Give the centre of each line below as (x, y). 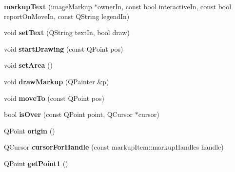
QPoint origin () (29, 130)
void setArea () (28, 65)
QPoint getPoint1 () (36, 163)
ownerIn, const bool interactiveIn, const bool (165, 6)
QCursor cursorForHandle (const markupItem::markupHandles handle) (114, 147)
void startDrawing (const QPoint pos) (64, 48)
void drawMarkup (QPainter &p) (57, 81)
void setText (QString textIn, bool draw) (67, 32)
